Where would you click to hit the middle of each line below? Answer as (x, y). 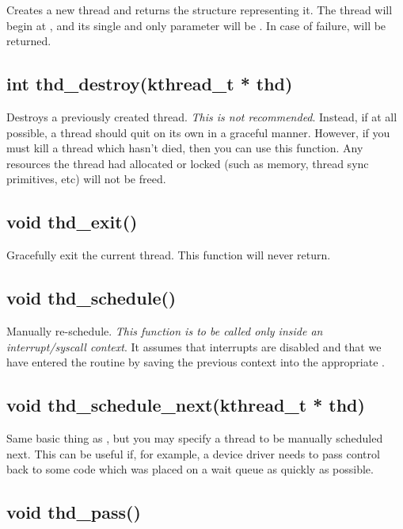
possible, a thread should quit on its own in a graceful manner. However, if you (198, 132)
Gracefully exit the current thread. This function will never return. (169, 255)
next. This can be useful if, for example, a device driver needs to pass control (193, 453)
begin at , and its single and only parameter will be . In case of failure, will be (196, 25)
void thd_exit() (72, 222)
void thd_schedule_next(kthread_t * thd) (186, 405)
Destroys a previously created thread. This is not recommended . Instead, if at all (202, 116)
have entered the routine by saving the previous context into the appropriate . (196, 362)
